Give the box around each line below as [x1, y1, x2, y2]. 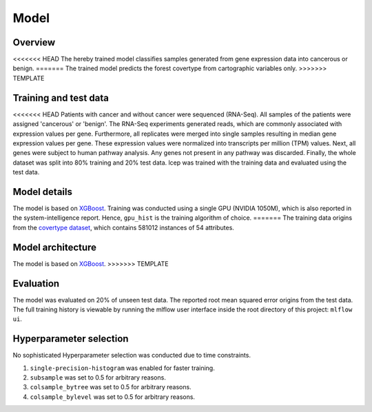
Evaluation [12, 278, 60, 289]
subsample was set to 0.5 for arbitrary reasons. [30, 373, 167, 382]
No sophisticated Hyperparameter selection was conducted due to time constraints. [12, 351, 251, 360]
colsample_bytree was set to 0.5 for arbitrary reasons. [30, 383, 192, 391]
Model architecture [12, 241, 96, 253]
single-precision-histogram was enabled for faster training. [30, 364, 215, 372]
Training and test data [12, 92, 110, 103]
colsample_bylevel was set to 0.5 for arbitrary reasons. [30, 393, 196, 401]
